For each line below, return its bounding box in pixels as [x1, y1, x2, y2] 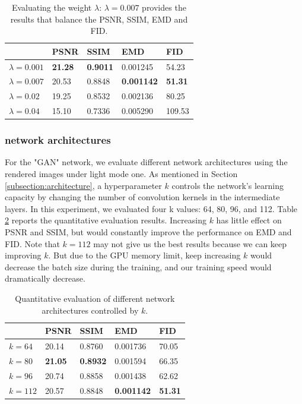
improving [5, 249, 42, 261]
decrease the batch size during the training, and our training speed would [5, 260, 272, 273]
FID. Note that [5, 237, 60, 250]
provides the [142, 1, 186, 13]
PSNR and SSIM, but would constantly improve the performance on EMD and [5, 226, 292, 238]
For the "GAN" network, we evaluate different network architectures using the [5, 156, 288, 168]
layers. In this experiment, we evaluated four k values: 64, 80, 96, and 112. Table [5, 202, 298, 214]
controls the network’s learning [171, 179, 284, 191]
